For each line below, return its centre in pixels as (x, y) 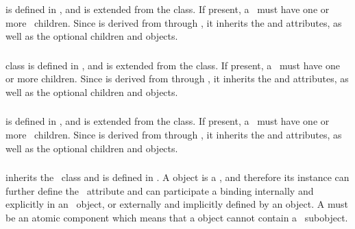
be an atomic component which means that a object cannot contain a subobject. (177, 217)
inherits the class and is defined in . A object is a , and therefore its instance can (177, 177)
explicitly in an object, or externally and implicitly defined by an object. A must (177, 204)
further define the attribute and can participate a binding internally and (160, 190)
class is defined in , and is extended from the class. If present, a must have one (173, 65)
